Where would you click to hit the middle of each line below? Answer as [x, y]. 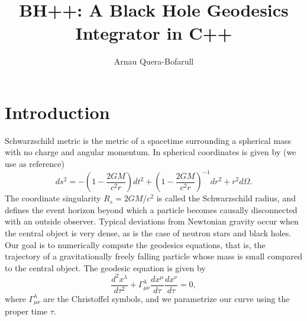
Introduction [57, 112]
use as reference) [35, 164]
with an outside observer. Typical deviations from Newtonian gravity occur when [152, 221]
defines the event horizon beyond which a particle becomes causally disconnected [151, 209]
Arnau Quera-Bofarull [154, 61]
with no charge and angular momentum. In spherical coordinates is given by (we [151, 152]
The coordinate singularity [53, 198]
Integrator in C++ [154, 33]
